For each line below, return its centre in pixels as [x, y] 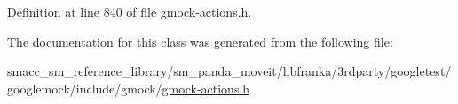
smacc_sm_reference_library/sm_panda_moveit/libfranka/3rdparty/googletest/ [229, 71]
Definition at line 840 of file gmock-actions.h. [130, 11]
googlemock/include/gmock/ [85, 88]
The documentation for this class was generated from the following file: [200, 41]
